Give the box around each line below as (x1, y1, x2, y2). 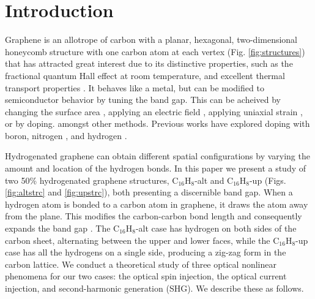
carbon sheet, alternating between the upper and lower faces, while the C (5, 233, 280, 246)
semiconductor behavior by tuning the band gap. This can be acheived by (5, 93, 281, 106)
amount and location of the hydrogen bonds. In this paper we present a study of (5, 162, 306, 175)
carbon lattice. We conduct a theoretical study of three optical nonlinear (5, 257, 276, 270)
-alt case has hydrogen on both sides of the (135, 222, 297, 235)
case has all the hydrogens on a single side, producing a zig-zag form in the (5, 246, 286, 259)
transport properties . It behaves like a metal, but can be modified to (5, 81, 264, 94)
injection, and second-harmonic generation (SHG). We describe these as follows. (5, 282, 304, 294)
